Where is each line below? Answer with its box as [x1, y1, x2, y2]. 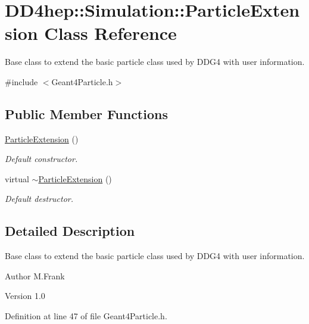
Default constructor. [5, 152, 78, 165]
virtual [5, 172, 29, 185]
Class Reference [44, 21, 177, 45]
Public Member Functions [5, 104, 168, 123]
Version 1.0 [5, 289, 45, 302]
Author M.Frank [5, 269, 65, 282]
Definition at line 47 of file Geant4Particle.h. [5, 310, 167, 322]
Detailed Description [5, 222, 135, 240]
